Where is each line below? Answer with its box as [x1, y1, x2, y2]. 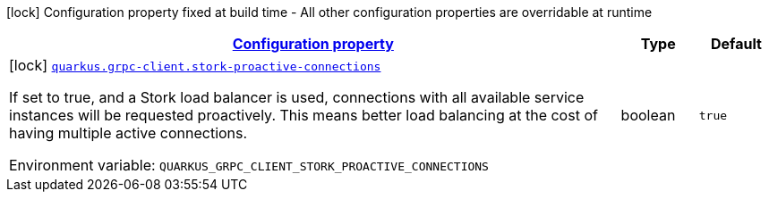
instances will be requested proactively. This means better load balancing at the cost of [9, 106, 598, 124]
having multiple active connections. [9, 124, 248, 142]
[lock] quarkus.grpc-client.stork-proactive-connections [9, 56, 381, 74]
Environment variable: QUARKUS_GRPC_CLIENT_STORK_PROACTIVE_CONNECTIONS [9, 156, 489, 174]
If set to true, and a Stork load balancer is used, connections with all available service [9, 88, 585, 106]
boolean [620, 106, 676, 124]
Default [710, 35, 762, 53]
